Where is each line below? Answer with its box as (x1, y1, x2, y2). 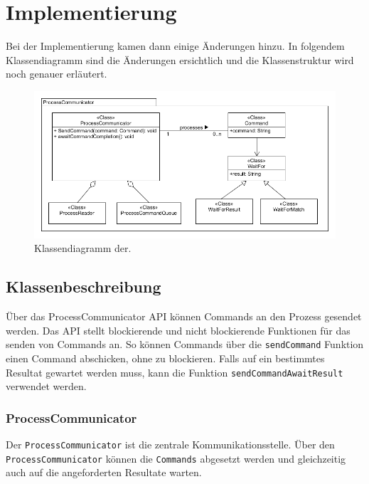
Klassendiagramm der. (34, 241, 132, 256)
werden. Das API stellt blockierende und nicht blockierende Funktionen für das (6, 322, 351, 337)
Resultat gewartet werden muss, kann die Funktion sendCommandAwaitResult (6, 364, 343, 379)
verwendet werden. (6, 379, 87, 394)
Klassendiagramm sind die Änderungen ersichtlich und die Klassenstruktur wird (6, 52, 354, 67)
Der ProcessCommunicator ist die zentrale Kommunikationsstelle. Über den (6, 437, 335, 452)
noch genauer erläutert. (6, 66, 107, 81)
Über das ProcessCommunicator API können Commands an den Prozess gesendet (6, 309, 362, 324)
